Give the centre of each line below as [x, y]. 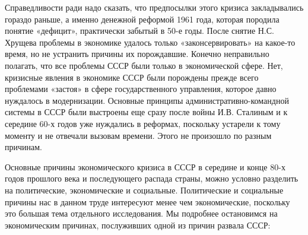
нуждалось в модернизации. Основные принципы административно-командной [147, 100]
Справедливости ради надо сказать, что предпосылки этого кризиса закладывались [154, 7]
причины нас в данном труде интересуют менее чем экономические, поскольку [147, 201]
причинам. [23, 147]
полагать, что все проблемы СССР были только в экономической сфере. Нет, [144, 65]
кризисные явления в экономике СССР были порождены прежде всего [132, 77]
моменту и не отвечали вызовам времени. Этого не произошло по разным [138, 135]
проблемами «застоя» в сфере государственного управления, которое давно [141, 89]
